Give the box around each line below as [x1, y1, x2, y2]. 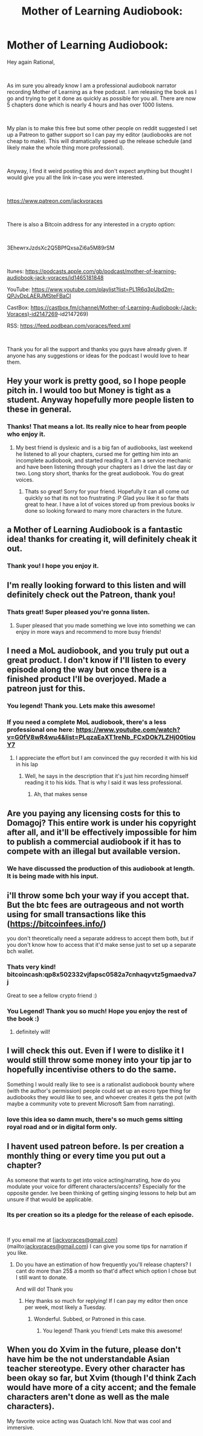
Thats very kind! [7, 963, 56, 971]
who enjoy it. [7, 430, 46, 438]
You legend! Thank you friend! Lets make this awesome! [42, 1327, 183, 1334]
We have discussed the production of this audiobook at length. [7, 864, 195, 872]
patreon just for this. [7, 683, 86, 694]
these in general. [7, 404, 72, 415]
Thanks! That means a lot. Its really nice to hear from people [7, 423, 187, 431]
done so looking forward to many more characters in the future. [24, 507, 183, 514]
